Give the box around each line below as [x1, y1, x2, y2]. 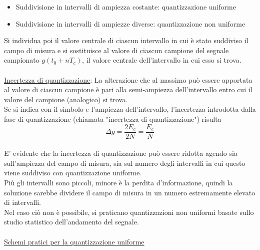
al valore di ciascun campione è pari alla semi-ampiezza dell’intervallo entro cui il [4, 84, 252, 95]
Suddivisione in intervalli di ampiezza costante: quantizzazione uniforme [15, 2, 236, 12]
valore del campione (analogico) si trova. [4, 94, 128, 104]
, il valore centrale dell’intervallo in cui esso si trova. [82, 55, 241, 65]
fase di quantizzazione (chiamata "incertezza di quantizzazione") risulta [4, 113, 221, 124]
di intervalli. [4, 197, 41, 207]
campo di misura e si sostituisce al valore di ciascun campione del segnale [4, 45, 229, 55]
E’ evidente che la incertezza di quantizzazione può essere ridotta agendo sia [4, 148, 237, 158]
